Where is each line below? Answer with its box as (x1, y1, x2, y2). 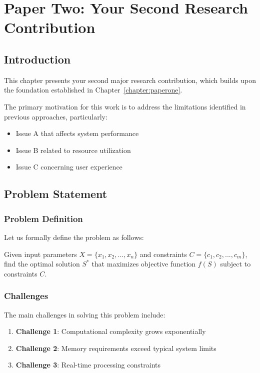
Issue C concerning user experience (15, 161, 122, 172)
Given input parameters (4, 248, 77, 259)
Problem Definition (4, 212, 83, 224)
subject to (220, 258, 251, 269)
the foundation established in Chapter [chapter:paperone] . (4, 84, 182, 95)
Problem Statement (4, 186, 107, 201)
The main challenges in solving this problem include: (4, 309, 165, 319)
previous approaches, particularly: (4, 111, 107, 121)
